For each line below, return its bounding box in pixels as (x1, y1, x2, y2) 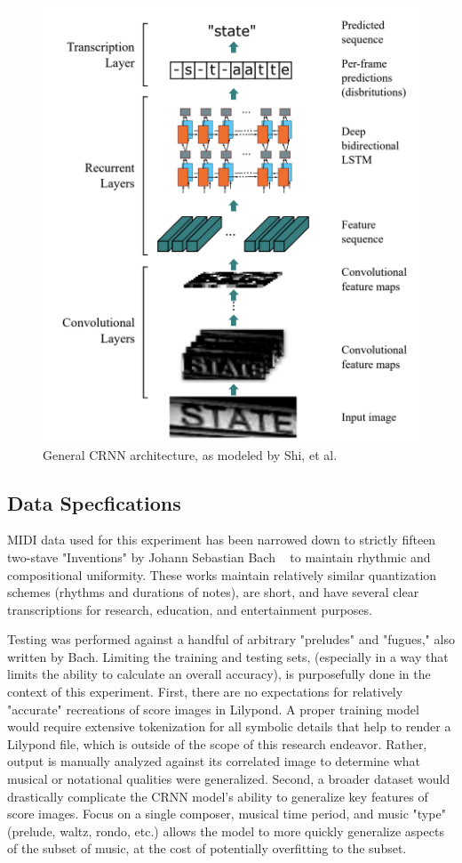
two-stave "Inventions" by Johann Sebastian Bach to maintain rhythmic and (7, 547, 431, 566)
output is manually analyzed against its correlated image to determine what (7, 752, 421, 770)
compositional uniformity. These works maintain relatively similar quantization (7, 565, 437, 584)
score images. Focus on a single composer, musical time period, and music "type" (7, 804, 446, 823)
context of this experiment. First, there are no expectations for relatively (7, 682, 403, 701)
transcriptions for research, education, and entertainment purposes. (7, 600, 372, 618)
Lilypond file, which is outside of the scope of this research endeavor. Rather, (7, 734, 427, 753)
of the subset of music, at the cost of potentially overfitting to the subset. (7, 839, 407, 858)
